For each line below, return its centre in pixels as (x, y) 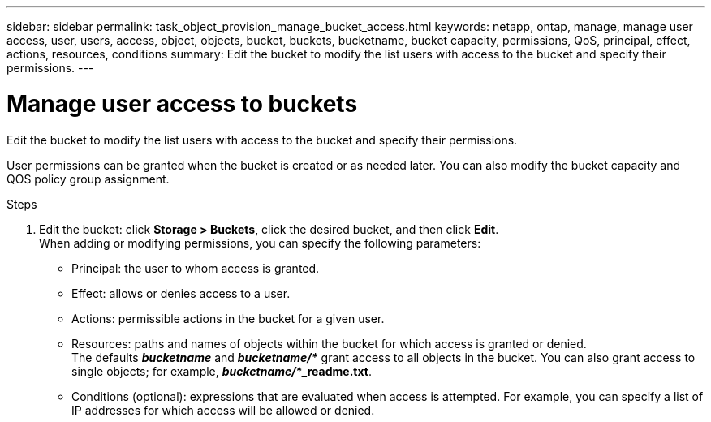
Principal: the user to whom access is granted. (196, 268)
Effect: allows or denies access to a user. (181, 293)
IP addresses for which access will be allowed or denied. (223, 410)
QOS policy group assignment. (88, 179)
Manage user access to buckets (182, 103)
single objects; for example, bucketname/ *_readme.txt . (222, 371)
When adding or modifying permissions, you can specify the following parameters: (260, 243)
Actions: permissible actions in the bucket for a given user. (228, 318)
